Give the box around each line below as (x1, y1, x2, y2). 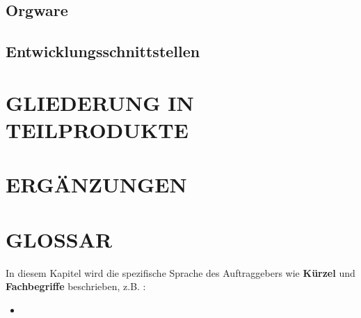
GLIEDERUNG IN (6, 88, 194, 116)
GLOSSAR (6, 225, 113, 253)
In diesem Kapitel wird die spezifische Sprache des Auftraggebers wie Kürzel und (6, 265, 355, 280)
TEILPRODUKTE (6, 115, 188, 144)
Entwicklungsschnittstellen (6, 40, 200, 62)
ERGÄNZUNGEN (6, 170, 187, 199)
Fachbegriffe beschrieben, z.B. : (6, 279, 146, 294)
